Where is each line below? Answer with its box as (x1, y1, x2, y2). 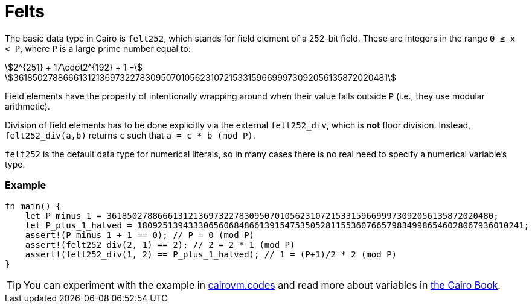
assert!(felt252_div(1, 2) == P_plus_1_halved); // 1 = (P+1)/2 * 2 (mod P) (25, 249, 397, 259)
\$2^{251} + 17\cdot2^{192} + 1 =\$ (5, 61, 143, 72)
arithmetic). (5, 101, 50, 112)
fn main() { (5, 201, 61, 211)
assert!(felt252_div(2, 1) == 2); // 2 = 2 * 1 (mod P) (25, 239, 295, 250)
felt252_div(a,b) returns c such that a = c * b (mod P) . (5, 130, 255, 140)
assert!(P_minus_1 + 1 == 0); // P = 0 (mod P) (25, 230, 255, 240)
